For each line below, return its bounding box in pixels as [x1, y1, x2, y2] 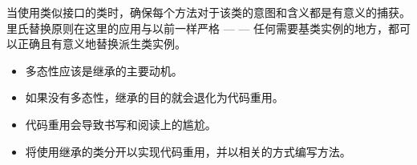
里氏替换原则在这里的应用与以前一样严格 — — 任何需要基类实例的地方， [6, 19, 388, 36]
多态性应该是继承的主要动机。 [25, 62, 183, 78]
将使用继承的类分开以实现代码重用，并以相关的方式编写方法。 [25, 143, 351, 159]
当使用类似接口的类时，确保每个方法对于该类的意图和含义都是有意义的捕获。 [6, 4, 411, 20]
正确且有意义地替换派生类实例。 [17, 35, 186, 52]
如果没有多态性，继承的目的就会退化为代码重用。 [25, 89, 284, 106]
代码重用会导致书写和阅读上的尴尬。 [25, 115, 217, 132]
